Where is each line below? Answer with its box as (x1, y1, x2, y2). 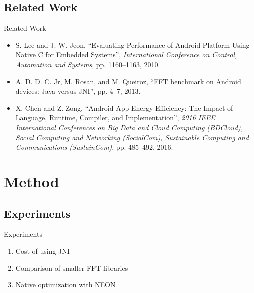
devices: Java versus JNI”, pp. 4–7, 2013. (15, 86, 141, 96)
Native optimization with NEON (15, 279, 116, 290)
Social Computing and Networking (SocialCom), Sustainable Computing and (15, 132, 249, 142)
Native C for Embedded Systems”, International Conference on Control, (15, 49, 237, 60)
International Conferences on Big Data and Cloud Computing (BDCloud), (15, 122, 243, 132)
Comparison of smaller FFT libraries (15, 262, 128, 273)
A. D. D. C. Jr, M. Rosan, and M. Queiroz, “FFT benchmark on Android (15, 76, 241, 86)
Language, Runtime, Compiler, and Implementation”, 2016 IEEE (15, 112, 215, 123)
